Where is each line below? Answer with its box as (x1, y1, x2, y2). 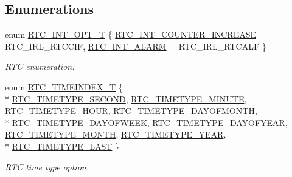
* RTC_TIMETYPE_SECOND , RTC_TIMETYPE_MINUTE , (5, 92, 247, 105)
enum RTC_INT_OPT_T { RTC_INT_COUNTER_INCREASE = (5, 28, 266, 41)
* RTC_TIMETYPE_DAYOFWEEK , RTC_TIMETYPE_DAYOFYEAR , (5, 116, 288, 129)
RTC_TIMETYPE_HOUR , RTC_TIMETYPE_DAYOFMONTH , (5, 104, 257, 117)
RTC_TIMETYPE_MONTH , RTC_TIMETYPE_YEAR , (5, 128, 226, 141)
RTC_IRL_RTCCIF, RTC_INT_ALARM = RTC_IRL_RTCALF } (5, 39, 266, 52)
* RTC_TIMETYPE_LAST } (5, 139, 120, 152)
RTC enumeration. (5, 60, 75, 73)
